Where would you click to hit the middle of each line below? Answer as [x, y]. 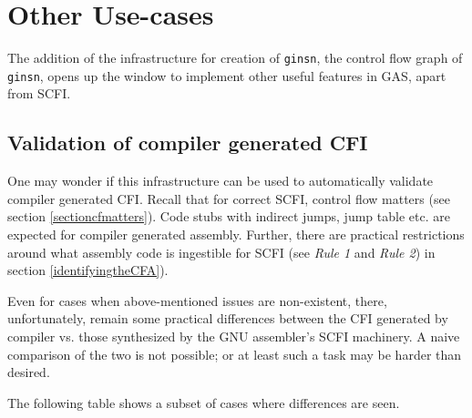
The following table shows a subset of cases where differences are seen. [204, 402]
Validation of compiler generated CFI [188, 143]
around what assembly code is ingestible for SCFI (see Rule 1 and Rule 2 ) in [221, 252]
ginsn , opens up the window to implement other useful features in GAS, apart [227, 75]
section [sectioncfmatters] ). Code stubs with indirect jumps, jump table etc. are [229, 216]
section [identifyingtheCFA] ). [88, 270]
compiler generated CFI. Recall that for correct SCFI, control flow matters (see [229, 198]
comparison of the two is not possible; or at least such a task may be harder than [235, 354]
